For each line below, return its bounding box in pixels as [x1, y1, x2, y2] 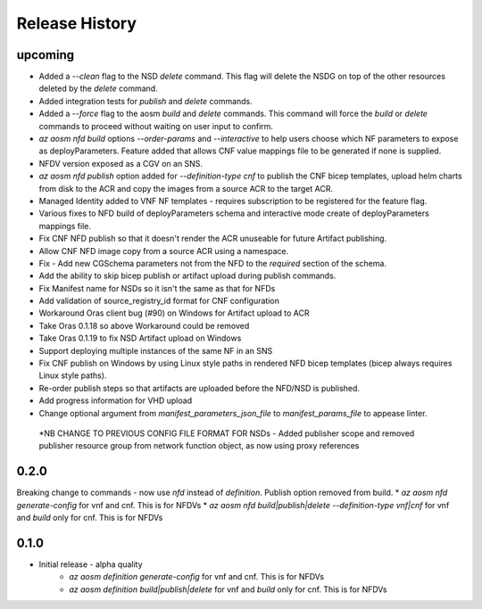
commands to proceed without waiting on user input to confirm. [38, 120, 274, 131]
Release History [16, 13, 137, 33]
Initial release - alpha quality [38, 558, 143, 570]
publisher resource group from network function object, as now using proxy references [38, 440, 360, 451]
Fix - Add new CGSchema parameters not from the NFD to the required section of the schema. [38, 258, 387, 268]
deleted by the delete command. [38, 83, 158, 94]
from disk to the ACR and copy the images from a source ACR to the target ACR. [38, 183, 334, 193]
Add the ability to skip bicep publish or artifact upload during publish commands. [38, 270, 337, 281]
